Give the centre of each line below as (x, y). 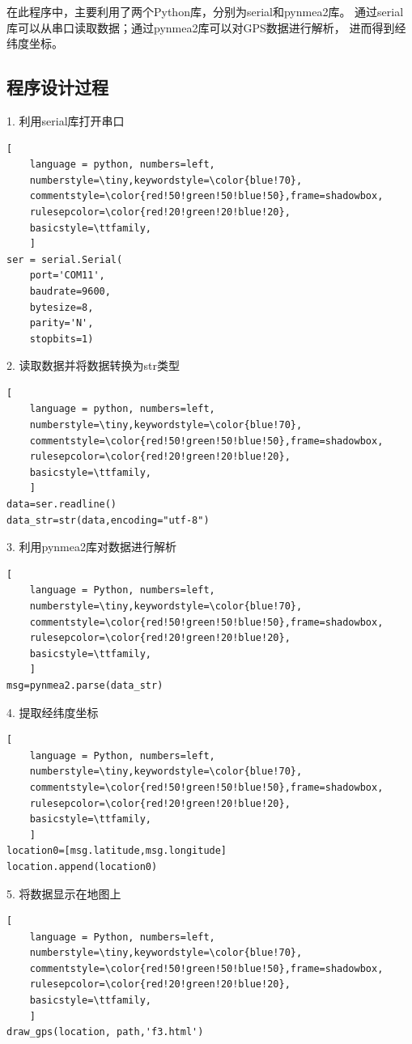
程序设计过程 (57, 87)
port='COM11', (67, 276)
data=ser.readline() (62, 505)
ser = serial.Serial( (65, 259)
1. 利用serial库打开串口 (66, 120)
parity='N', (62, 323)
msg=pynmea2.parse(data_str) (85, 685)
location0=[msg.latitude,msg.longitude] (117, 851)
